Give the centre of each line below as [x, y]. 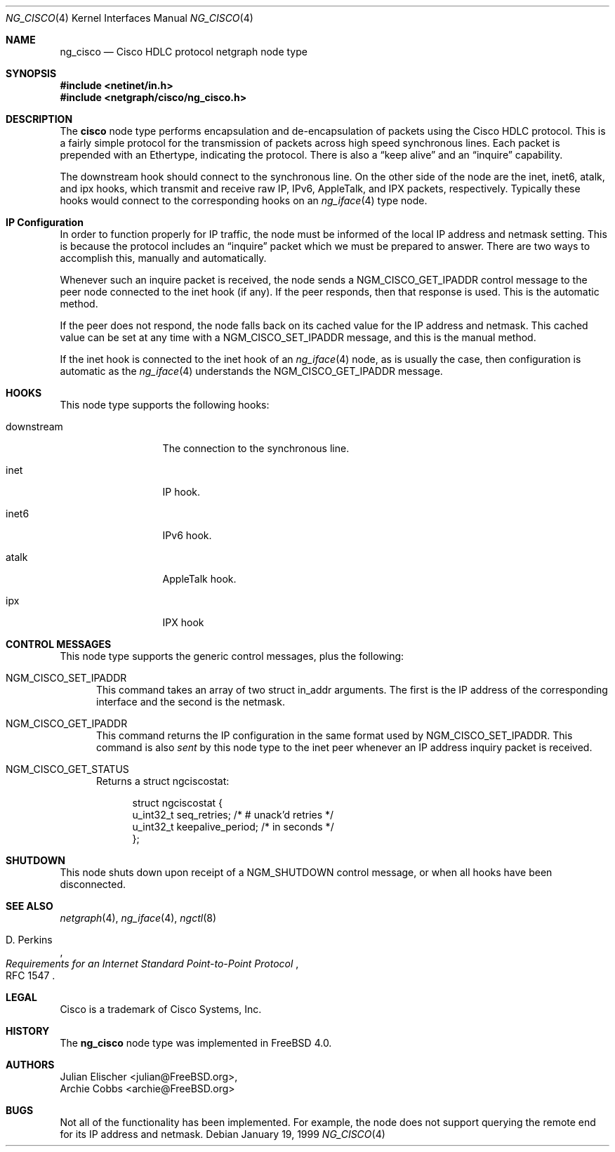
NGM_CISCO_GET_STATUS [67, 769]
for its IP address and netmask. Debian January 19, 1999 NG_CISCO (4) [223, 1134]
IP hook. [181, 492]
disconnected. [93, 884]
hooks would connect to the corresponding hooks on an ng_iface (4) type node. [244, 200]
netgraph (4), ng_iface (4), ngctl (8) [138, 918]
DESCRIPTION [39, 119]
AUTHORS [30, 1065]
